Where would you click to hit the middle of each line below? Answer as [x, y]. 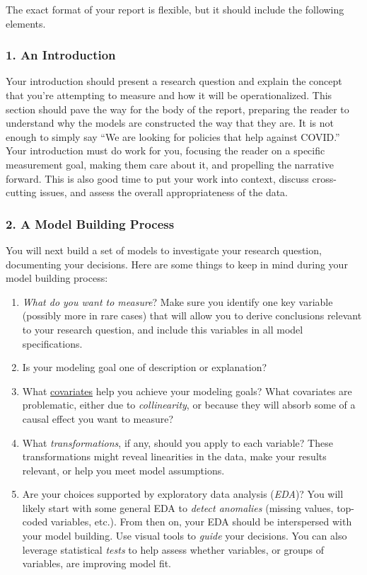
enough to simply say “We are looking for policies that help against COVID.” [173, 136]
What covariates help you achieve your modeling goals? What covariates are [187, 391]
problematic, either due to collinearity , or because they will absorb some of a [189, 405]
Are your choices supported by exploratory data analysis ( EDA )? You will [183, 494]
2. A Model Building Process [90, 223]
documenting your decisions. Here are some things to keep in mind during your [177, 264]
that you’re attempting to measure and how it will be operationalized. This [169, 95]
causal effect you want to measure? [98, 418]
